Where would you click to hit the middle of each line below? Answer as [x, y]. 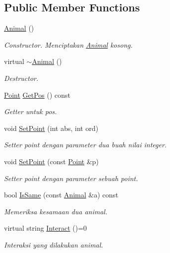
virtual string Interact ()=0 [46, 228]
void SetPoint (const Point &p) [52, 161]
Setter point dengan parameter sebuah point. [71, 178]
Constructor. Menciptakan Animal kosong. [68, 44]
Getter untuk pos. [30, 111]
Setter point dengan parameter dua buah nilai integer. [85, 145]
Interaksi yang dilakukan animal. [54, 244]
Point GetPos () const [37, 95]
